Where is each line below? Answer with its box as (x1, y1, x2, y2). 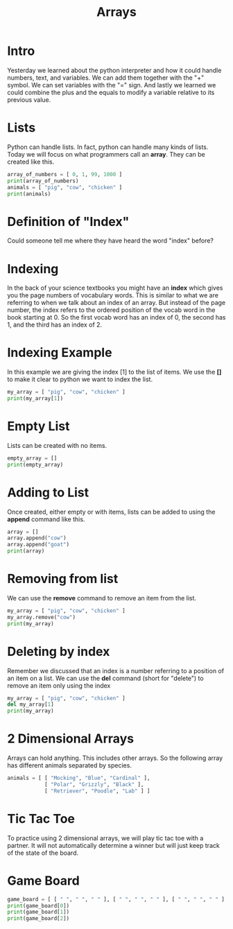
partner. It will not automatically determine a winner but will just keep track (7, 841, 220, 849)
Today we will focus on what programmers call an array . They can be (7, 150, 206, 158)
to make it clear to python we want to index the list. (7, 375, 153, 383)
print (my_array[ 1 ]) (7, 395, 64, 402)
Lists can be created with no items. (7, 441, 107, 449)
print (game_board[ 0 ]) (7, 902, 70, 909)
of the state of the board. (7, 849, 78, 857)
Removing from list (7, 571, 119, 587)
